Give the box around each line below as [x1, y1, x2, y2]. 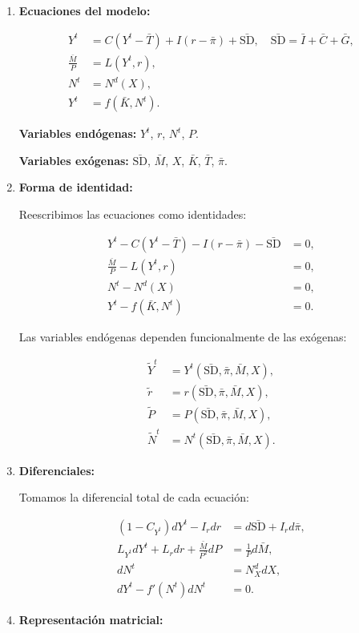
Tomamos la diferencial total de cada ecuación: [18, 489, 249, 506]
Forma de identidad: [18, 179, 133, 196]
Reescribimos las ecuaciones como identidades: [18, 206, 247, 223]
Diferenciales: [18, 462, 95, 478]
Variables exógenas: [18, 151, 129, 168]
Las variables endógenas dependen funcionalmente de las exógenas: [18, 329, 347, 345]
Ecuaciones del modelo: [18, 2, 151, 18]
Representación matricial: [18, 611, 163, 627]
